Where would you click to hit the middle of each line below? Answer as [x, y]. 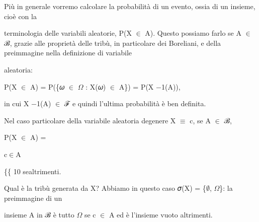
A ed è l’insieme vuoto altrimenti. [161, 215]
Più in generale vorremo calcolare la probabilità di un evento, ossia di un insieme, [130, 6]
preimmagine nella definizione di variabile [68, 53]
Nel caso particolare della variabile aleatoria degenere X [90, 120]
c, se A [200, 120]
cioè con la [20, 16]
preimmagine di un [33, 198]
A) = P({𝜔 [47, 86]
